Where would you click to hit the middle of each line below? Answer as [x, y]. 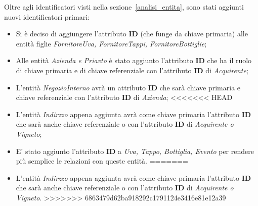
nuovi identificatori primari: [47, 16]
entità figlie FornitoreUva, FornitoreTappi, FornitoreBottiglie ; [111, 43]
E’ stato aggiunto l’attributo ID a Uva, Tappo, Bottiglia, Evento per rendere [135, 151]
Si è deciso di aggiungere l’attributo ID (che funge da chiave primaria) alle [132, 34]
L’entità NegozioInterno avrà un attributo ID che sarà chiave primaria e [128, 87]
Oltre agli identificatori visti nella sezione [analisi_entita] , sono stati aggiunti [124, 7]
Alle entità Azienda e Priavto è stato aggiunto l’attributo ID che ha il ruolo [134, 60]
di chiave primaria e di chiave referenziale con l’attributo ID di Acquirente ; [132, 70]
